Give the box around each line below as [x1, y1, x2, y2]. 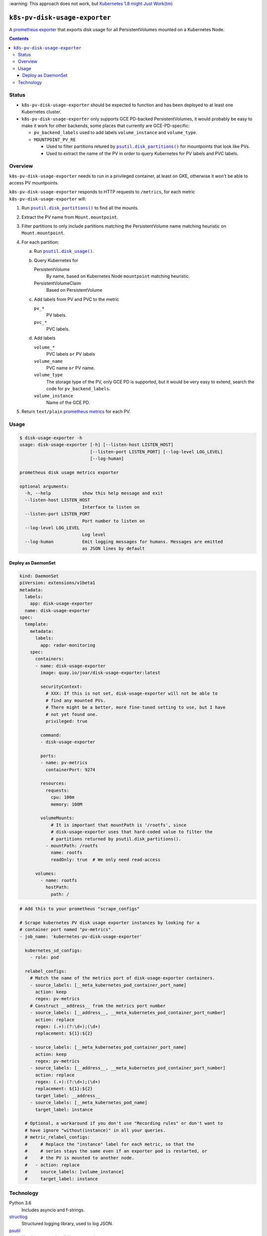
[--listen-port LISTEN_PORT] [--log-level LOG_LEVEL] [89, 449, 223, 454]
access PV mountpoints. [9, 180, 59, 186]
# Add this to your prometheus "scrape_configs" [19, 906, 140, 912]
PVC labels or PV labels [46, 351, 95, 357]
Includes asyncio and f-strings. [21, 1207, 85, 1213]
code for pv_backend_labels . [46, 386, 111, 392]
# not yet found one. [45, 711, 98, 717]
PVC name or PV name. [46, 365, 95, 371]
